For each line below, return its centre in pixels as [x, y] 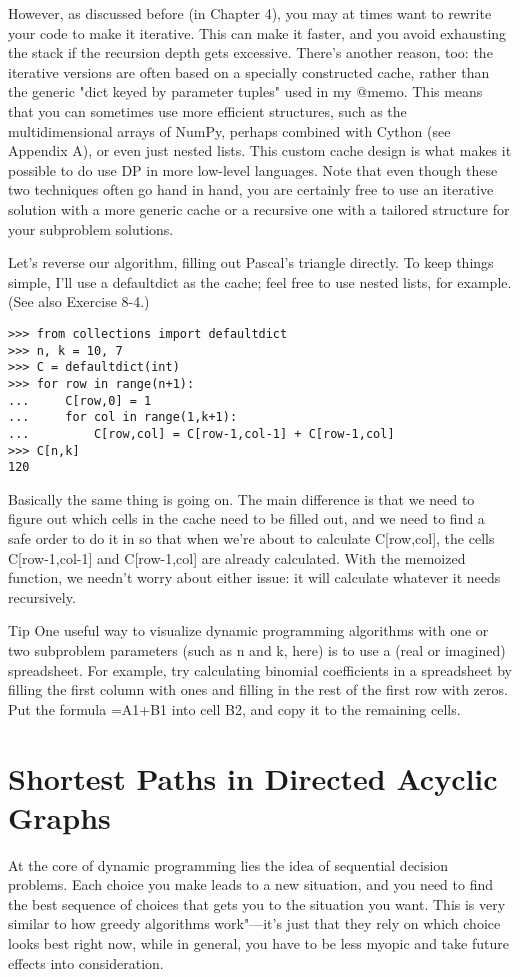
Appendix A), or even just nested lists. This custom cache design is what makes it [260, 150]
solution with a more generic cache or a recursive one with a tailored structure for [259, 208]
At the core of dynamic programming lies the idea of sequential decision [228, 864]
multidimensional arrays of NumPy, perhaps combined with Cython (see [229, 130]
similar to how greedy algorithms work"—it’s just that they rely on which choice [254, 923]
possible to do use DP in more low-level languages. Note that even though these [253, 169]
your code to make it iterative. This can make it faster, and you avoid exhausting [257, 32]
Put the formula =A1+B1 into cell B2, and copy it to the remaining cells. [234, 708]
